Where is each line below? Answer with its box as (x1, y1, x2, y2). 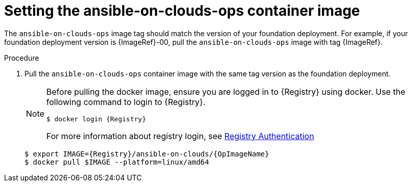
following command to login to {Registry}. (46, 96, 206, 107)
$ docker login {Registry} (46, 115, 146, 123)
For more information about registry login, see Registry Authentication (46, 130, 314, 141)
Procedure (4, 53, 39, 62)
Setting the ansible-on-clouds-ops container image (4, 2, 360, 19)
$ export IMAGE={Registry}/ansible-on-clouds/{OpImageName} (24, 149, 269, 158)
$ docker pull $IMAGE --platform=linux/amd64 (24, 157, 209, 166)
